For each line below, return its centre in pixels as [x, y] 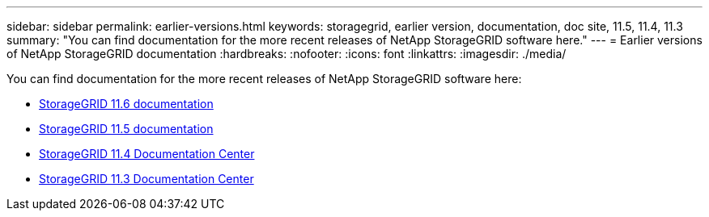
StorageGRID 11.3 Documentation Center [146, 179]
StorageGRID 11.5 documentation [126, 129]
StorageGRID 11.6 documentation [126, 104]
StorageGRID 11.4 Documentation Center [147, 154]
